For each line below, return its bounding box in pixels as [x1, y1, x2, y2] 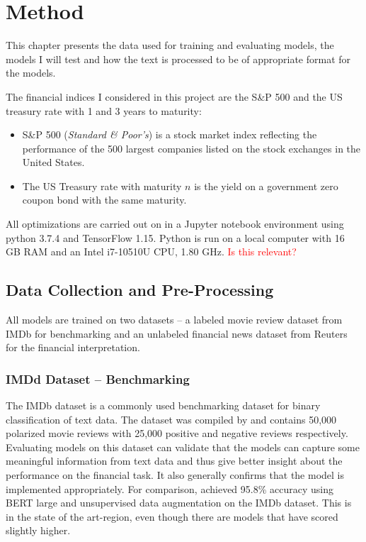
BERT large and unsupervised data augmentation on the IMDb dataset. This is [6, 495, 352, 510]
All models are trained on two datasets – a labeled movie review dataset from [6, 312, 343, 327]
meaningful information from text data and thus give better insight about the [6, 453, 343, 468]
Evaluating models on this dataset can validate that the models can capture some [6, 439, 360, 454]
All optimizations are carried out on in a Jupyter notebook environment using [6, 216, 344, 231]
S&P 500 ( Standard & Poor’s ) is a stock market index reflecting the [22, 127, 317, 142]
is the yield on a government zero [194, 178, 338, 193]
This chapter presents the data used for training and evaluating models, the [6, 38, 334, 52]
